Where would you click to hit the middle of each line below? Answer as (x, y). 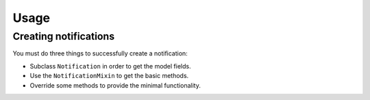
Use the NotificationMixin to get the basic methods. (109, 76)
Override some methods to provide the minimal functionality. (115, 85)
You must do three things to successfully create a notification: (100, 53)
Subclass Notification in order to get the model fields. (110, 66)
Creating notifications (64, 36)
